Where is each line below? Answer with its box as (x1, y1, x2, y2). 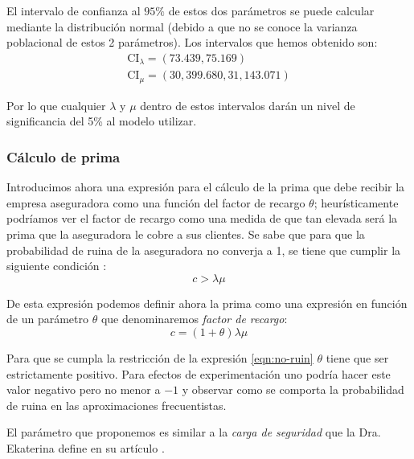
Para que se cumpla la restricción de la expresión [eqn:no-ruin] (6, 349, 314, 366)
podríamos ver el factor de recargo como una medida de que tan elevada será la (6, 210, 398, 227)
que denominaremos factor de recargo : (100, 310, 288, 327)
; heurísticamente (314, 194, 399, 211)
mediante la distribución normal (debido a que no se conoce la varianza (6, 18, 358, 35)
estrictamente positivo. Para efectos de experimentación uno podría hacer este (6, 365, 391, 382)
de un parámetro (6, 310, 88, 327)
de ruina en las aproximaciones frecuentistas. (6, 396, 227, 413)
